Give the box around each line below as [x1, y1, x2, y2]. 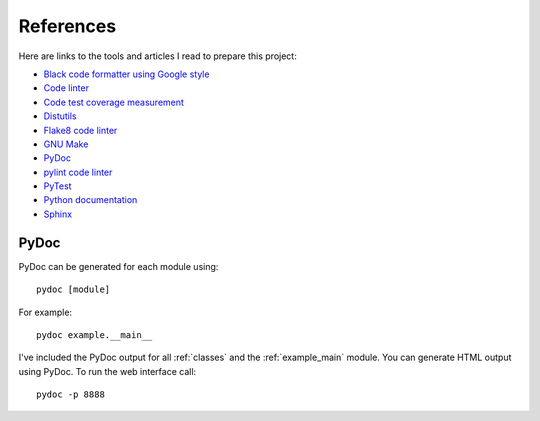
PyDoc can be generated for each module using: [18, 260, 219, 272]
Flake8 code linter [43, 124, 118, 136]
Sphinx [43, 208, 73, 220]
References [18, 15, 117, 37]
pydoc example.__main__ [36, 329, 153, 340]
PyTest [43, 180, 72, 192]
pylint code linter [43, 166, 113, 178]
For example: [18, 306, 73, 318]
